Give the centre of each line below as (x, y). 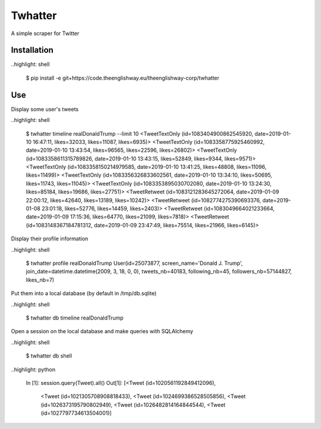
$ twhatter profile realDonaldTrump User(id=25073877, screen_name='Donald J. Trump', (134, 263)
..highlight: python (33, 369)
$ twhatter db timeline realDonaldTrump (75, 318)
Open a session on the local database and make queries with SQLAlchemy (102, 331)
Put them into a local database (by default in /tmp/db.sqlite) (84, 293)
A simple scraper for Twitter (45, 33)
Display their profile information (50, 239)
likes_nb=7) (40, 280)
